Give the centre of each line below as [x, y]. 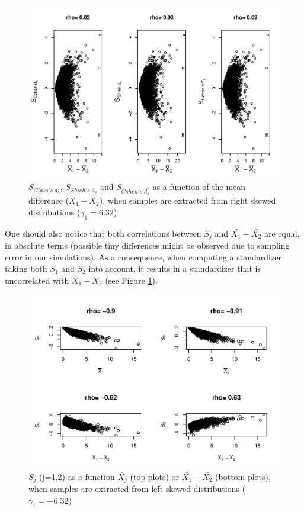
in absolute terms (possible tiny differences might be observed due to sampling [147, 245]
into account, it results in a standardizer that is [175, 268]
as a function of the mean [199, 187]
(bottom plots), [243, 476]
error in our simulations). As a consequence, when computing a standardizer [143, 257]
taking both [26, 268]
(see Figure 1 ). [131, 280]
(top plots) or [155, 476]
